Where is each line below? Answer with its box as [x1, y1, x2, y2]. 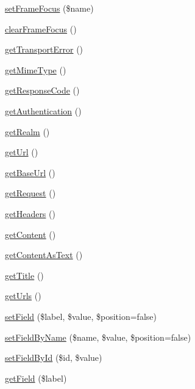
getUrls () [5, 289, 41, 302]
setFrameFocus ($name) [5, 2, 94, 14]
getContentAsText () [5, 248, 83, 261]
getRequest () [5, 187, 56, 199]
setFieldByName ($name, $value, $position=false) [5, 330, 191, 343]
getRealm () [5, 125, 50, 138]
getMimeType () [5, 63, 66, 76]
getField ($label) [5, 371, 67, 384]
